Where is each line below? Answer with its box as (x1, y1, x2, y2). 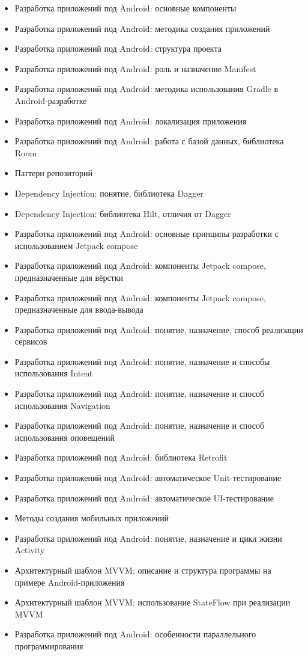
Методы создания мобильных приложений (14, 512, 169, 524)
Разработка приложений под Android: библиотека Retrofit (14, 451, 228, 464)
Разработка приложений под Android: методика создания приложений (14, 22, 270, 34)
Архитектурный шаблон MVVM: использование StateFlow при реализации (14, 596, 291, 608)
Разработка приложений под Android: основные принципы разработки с (14, 227, 279, 240)
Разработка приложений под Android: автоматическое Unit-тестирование (14, 471, 282, 484)
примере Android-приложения (14, 575, 125, 588)
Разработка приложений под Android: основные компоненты (14, 2, 237, 14)
